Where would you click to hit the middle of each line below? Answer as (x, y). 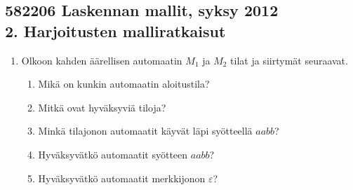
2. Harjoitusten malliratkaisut (115, 30)
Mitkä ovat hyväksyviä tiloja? (102, 107)
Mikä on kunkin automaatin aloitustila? (124, 84)
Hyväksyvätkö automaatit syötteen (113, 154)
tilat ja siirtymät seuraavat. (289, 60)
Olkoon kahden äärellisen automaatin (102, 60)
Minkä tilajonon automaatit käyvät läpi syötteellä (145, 131)
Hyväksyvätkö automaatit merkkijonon (122, 178)
